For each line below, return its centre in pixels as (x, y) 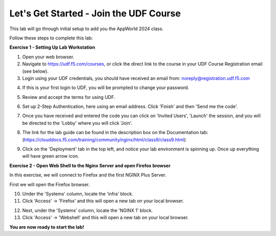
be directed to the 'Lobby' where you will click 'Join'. (77, 123)
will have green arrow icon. (51, 156)
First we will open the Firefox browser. (50, 184)
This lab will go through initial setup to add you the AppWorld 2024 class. (86, 29)
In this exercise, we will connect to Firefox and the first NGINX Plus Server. (88, 175)
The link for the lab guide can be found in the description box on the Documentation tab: (115, 133)
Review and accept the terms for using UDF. (69, 97)
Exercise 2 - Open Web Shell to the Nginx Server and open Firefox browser (90, 165)
